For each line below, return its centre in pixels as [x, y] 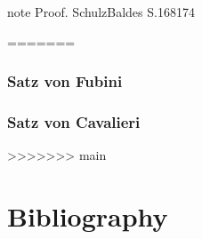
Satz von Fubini [65, 81]
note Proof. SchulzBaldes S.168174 [101, 12]
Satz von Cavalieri [74, 121]
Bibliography [88, 216]
